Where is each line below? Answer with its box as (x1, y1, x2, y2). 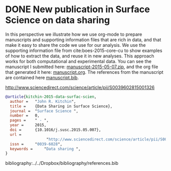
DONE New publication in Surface (5, 4, 150, 15)
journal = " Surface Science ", (10, 108, 79, 113)
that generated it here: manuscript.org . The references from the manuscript (5, 69, 164, 75)
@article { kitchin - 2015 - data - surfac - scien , (5, 94, 97, 99)
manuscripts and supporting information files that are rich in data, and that (5, 37, 161, 43)
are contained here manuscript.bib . (5, 74, 79, 80)
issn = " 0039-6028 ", (10, 141, 63, 147)
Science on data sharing (5, 14, 110, 26)
